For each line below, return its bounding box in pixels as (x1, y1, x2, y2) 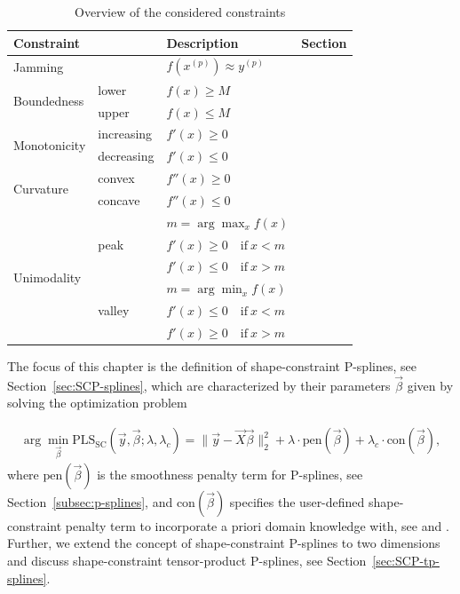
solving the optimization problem (7, 393, 187, 412)
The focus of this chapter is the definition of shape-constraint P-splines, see (7, 357, 416, 376)
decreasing (98, 147, 155, 165)
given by (407, 376, 454, 394)
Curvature (13, 179, 68, 198)
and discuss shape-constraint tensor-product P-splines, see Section (7, 551, 367, 570)
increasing (98, 124, 153, 143)
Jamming (13, 57, 64, 75)
